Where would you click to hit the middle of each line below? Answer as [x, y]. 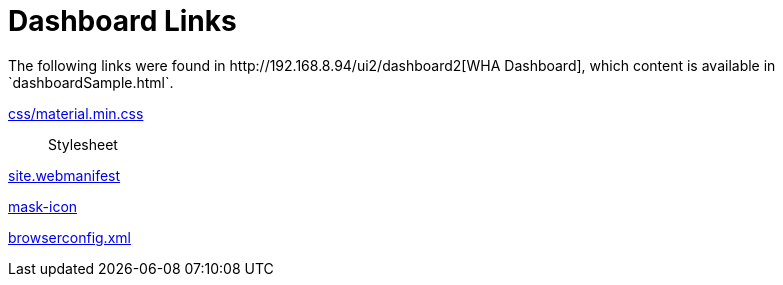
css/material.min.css [76, 113]
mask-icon [43, 206]
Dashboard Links [122, 21]
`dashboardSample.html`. [91, 82]
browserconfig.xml [69, 237]
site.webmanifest [64, 175]
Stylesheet [83, 144]
